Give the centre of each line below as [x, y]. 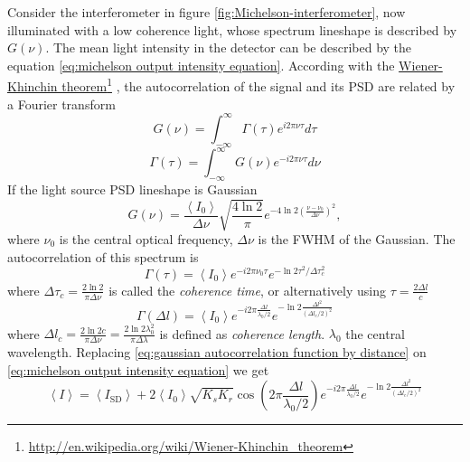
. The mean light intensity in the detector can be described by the [229, 47]
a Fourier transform [61, 104]
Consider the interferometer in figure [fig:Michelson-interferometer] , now [207, 12]
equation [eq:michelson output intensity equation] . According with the [201, 65]
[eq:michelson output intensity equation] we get [138, 369]
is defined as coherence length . [242, 333]
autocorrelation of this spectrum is [103, 256]
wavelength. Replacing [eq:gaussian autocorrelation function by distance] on [217, 352]
